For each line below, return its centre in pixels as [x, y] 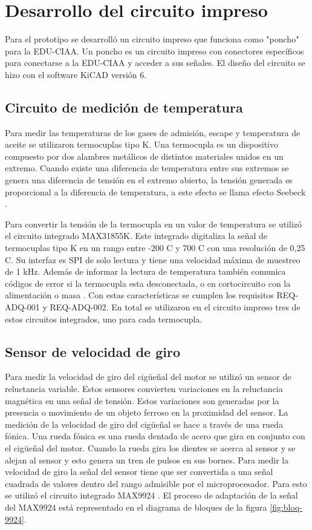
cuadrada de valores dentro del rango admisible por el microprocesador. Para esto [156, 483]
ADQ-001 [22, 307]
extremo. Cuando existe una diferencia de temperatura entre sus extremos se [147, 168]
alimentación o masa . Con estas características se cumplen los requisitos [139, 295]
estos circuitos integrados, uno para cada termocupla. [104, 319]
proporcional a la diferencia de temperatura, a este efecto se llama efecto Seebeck [155, 191]
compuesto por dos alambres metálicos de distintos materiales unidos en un [144, 156]
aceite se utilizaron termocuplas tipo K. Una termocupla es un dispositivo [142, 144]
